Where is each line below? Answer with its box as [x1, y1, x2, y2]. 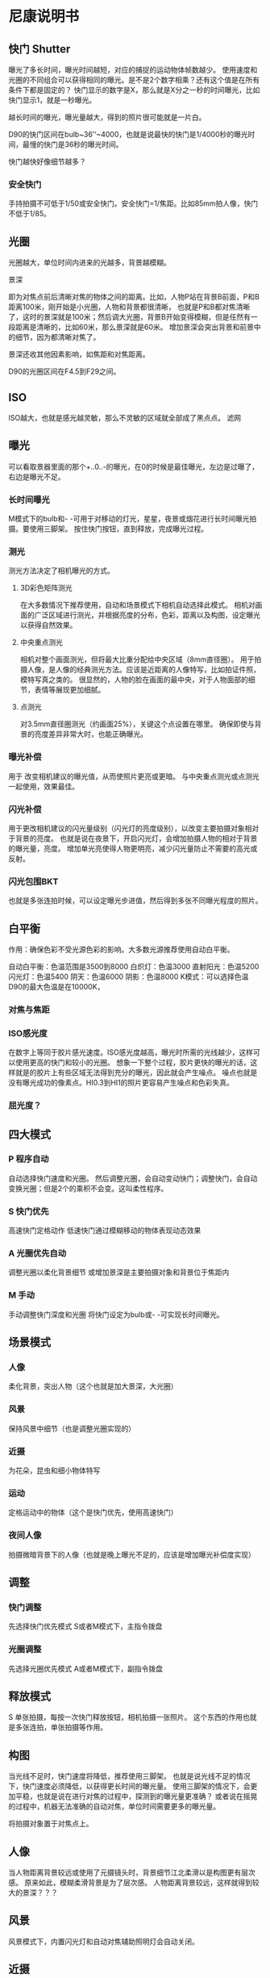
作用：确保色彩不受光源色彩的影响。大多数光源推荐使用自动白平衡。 [8, 945, 235, 955]
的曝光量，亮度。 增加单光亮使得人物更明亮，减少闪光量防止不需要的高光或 [8, 843, 258, 853]
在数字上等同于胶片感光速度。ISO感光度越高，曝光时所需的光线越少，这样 [8, 1048, 254, 1057]
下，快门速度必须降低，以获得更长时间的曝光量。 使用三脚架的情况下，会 [8, 1781, 251, 1792]
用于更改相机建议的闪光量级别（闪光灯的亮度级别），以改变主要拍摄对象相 [8, 823, 252, 833]
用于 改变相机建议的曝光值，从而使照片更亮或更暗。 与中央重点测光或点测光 [8, 772, 260, 781]
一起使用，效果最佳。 [8, 781, 79, 791]
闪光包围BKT [8, 876, 59, 887]
